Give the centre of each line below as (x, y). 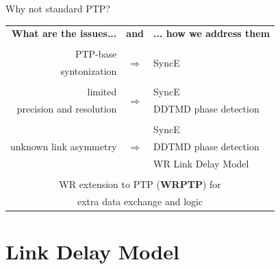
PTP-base (96, 54)
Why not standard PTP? (58, 8)
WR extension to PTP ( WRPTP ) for (140, 184)
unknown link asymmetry (64, 147)
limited (102, 92)
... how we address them (212, 33)
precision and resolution (67, 109)
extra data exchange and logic (140, 201)
